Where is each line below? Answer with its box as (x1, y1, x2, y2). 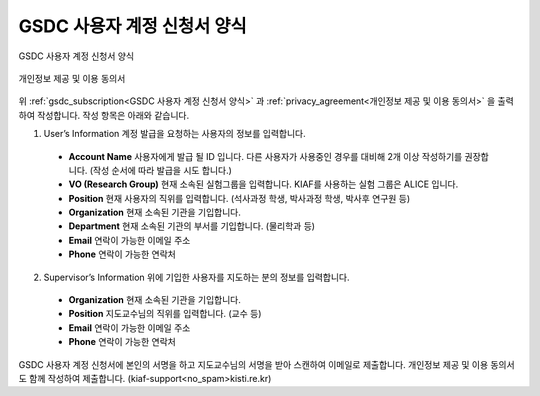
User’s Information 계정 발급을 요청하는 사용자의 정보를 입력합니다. (43, 128, 306, 140)
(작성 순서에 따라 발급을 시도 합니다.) (89, 164, 232, 176)
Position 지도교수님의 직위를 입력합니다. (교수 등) (68, 308, 262, 320)
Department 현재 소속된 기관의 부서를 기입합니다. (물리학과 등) (68, 220, 315, 232)
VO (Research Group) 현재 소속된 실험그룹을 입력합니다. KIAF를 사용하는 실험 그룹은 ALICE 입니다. (68, 178, 459, 190)
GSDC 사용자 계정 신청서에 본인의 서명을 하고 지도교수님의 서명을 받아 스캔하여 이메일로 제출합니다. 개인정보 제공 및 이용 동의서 (18, 358, 515, 370)
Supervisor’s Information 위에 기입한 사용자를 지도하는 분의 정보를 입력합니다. (43, 271, 350, 283)
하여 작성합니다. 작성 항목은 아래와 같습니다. (18, 109, 190, 121)
